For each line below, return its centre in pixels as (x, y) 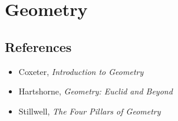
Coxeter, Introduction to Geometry (81, 71)
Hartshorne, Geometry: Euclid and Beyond (95, 91)
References (38, 46)
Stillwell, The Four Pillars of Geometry (90, 111)
